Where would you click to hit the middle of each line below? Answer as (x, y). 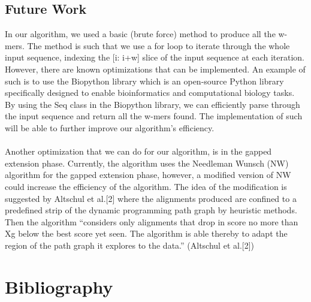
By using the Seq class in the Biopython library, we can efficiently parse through (153, 104)
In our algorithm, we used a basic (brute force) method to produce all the (140, 34)
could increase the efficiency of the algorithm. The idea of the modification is (146, 186)
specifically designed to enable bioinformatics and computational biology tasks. (150, 93)
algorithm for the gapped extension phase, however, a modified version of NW (148, 175)
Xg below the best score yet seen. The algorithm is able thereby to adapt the (146, 233)
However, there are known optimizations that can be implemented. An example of (155, 69)
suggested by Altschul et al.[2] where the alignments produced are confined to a (151, 198)
